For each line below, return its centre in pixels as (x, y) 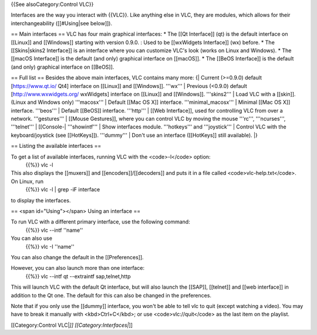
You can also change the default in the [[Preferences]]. (77, 257)
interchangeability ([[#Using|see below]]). (62, 23)
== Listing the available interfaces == (56, 146)
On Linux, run (27, 181)
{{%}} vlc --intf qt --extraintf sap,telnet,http (78, 276)
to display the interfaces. (41, 200)
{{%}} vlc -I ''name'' (50, 246)
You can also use (32, 238)
